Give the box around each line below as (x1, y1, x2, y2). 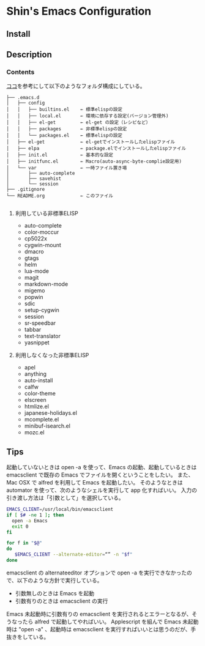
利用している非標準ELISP (15, 210, 78, 217)
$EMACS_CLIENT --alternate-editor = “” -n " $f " (14, 552, 133, 558)
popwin (24, 294, 43, 301)
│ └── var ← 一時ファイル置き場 (6, 165, 127, 171)
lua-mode (24, 267, 49, 275)
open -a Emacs (12, 518, 48, 524)
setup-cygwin (24, 306, 60, 314)
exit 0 (12, 523, 29, 530)
